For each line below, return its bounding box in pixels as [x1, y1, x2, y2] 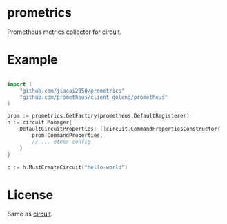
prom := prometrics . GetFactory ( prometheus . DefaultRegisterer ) [7, 113, 190, 120]
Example [7, 52, 58, 68]
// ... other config [32, 138, 91, 145]
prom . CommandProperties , [32, 132, 103, 139]
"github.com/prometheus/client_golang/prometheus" [19, 93, 168, 101]
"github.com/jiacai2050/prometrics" [19, 87, 126, 94]
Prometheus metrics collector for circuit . [7, 28, 122, 36]
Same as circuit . [7, 209, 53, 218]
